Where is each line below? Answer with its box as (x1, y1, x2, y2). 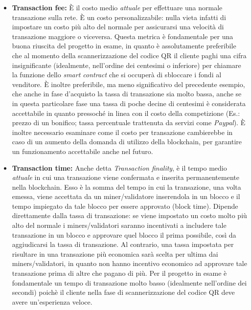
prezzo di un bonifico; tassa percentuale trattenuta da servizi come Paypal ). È (12, 117, 246, 128)
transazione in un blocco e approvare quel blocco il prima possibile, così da (12, 229, 236, 240)
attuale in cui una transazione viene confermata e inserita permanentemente (12, 172, 239, 182)
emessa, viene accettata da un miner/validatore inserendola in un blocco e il (12, 191, 240, 201)
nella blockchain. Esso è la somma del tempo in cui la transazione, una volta (12, 181, 241, 192)
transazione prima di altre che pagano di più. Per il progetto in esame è (12, 268, 227, 278)
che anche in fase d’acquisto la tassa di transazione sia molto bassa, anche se (12, 89, 242, 99)
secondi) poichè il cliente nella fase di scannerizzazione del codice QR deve (12, 287, 235, 297)
